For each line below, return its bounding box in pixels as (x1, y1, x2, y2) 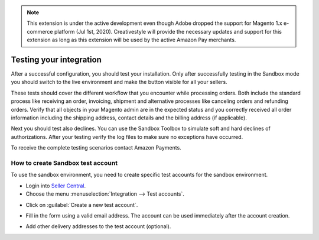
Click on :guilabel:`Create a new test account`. (25, 201, 138, 208)
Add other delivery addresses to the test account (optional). (25, 223, 171, 230)
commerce (27, 28, 53, 35)
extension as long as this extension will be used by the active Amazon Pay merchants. (27, 36, 236, 44)
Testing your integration (11, 54, 102, 64)
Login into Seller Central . (25, 182, 86, 189)
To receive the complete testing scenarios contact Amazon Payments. (11, 144, 181, 151)
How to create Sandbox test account (11, 158, 118, 167)
